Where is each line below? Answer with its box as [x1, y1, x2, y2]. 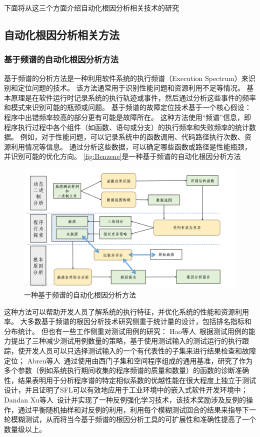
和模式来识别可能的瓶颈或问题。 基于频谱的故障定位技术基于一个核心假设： [4, 102, 251, 112]
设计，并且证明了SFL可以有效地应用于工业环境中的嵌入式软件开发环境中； [4, 384, 248, 395]
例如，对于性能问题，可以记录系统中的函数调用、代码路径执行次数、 [20, 131, 244, 142]
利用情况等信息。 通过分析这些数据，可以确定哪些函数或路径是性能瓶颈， [10, 141, 251, 151]
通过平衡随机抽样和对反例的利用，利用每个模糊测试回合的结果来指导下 [17, 404, 249, 414]
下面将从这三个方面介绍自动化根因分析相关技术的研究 [4, 2, 179, 12]
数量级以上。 [4, 423, 46, 434]
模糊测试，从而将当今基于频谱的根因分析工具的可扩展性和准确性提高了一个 [10, 414, 256, 424]
